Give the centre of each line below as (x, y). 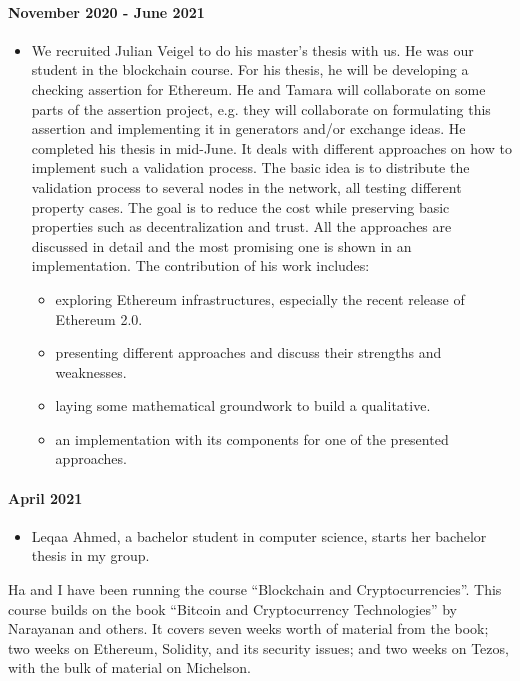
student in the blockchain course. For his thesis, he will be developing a (250, 69)
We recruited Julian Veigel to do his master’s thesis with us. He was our (252, 49)
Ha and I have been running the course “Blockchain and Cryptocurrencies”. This (255, 589)
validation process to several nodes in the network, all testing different (246, 186)
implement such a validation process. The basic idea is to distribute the (250, 167)
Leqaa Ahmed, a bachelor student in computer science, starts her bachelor (259, 535)
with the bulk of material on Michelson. (129, 667)
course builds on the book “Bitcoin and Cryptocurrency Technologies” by (232, 608)
